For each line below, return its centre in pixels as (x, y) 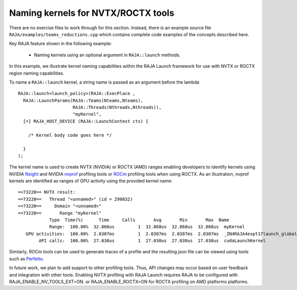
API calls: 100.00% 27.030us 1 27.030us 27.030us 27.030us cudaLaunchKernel (152, 241)
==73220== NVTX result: (47, 192)
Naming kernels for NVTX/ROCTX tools (92, 13)
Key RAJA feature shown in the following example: (60, 44)
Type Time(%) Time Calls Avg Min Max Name (139, 220)
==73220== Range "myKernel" (60, 213)
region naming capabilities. (37, 73)
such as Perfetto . (26, 259)
